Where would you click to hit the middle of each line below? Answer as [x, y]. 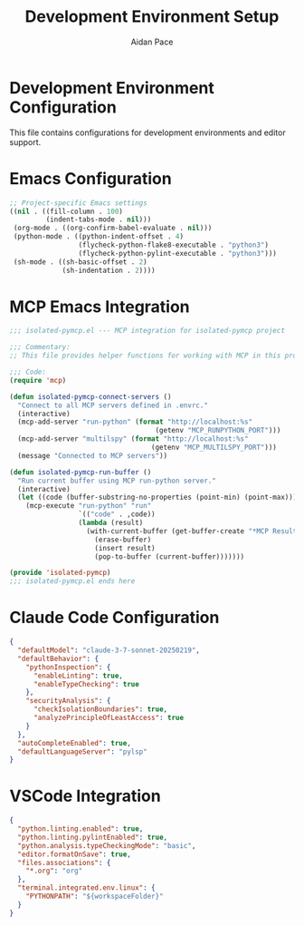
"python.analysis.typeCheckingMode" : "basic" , [107, 845]
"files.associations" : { [64, 863]
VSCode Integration [85, 796]
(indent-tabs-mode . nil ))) [99, 219]
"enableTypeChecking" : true [86, 684]
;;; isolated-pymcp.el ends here [72, 581]
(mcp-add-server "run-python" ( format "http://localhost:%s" [135, 422]
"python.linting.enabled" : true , [81, 829]
